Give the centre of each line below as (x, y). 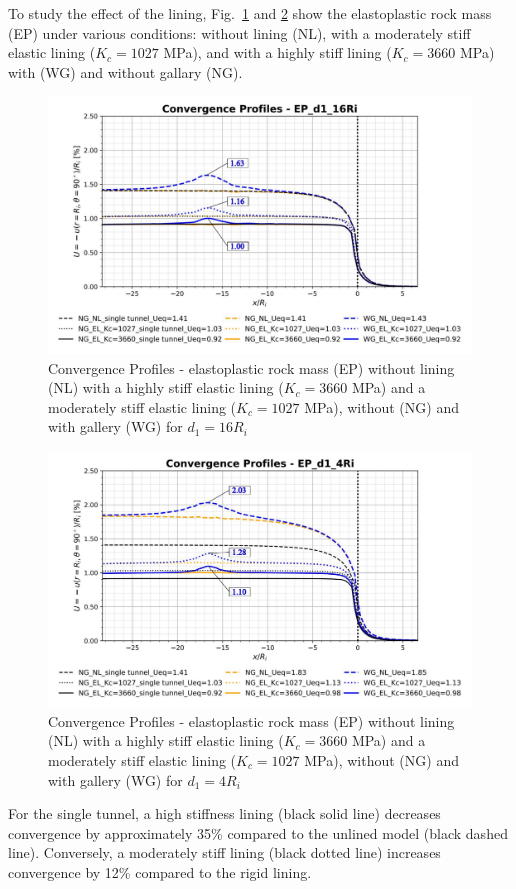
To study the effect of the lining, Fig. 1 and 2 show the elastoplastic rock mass (250, 13)
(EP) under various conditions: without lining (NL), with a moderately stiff (239, 32)
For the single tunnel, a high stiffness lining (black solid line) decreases (224, 813)
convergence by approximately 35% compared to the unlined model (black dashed (258, 832)
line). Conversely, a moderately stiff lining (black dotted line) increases (224, 852)
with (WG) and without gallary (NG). (125, 71)
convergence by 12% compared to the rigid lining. (160, 871)
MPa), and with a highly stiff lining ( (277, 52)
